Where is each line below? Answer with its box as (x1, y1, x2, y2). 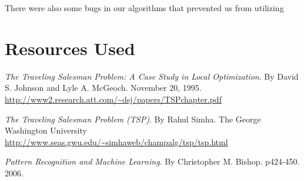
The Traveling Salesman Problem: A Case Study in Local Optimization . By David (5, 70, 299, 82)
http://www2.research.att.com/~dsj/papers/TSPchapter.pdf (5, 93, 222, 105)
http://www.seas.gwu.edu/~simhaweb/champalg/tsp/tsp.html (5, 135, 228, 148)
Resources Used (5, 36, 135, 60)
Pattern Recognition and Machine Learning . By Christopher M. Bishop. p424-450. (5, 155, 300, 168)
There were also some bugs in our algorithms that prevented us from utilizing (5, 2, 284, 13)
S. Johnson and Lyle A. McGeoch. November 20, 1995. (5, 81, 202, 94)
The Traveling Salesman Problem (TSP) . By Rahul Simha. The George (5, 112, 261, 125)
